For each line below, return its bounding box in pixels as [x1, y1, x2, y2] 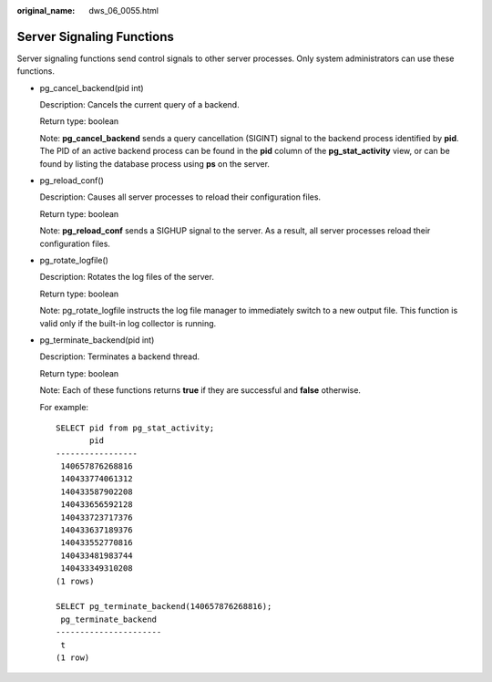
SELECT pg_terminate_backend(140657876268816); [56, 602, 272, 612]
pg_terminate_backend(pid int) [39, 334, 155, 346]
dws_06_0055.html [88, 5, 159, 15]
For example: [39, 401, 89, 412]
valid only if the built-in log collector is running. [39, 317, 217, 328]
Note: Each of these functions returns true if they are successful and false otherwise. [39, 385, 362, 396]
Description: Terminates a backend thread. [39, 351, 200, 362]
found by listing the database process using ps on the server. [39, 158, 271, 169]
